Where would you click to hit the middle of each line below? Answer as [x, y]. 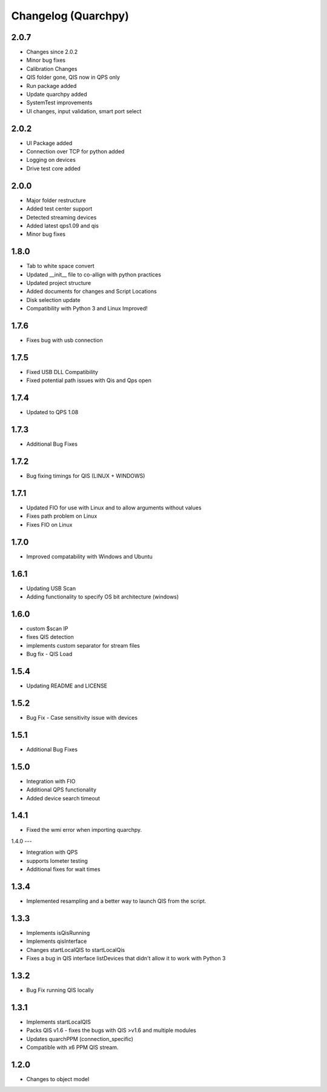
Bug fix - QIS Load [49, 654]
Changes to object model [58, 1079]
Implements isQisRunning [58, 933]
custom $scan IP [47, 628]
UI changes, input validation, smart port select [84, 111]
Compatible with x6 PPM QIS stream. [72, 1047]
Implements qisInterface [57, 941]
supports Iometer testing [57, 860]
